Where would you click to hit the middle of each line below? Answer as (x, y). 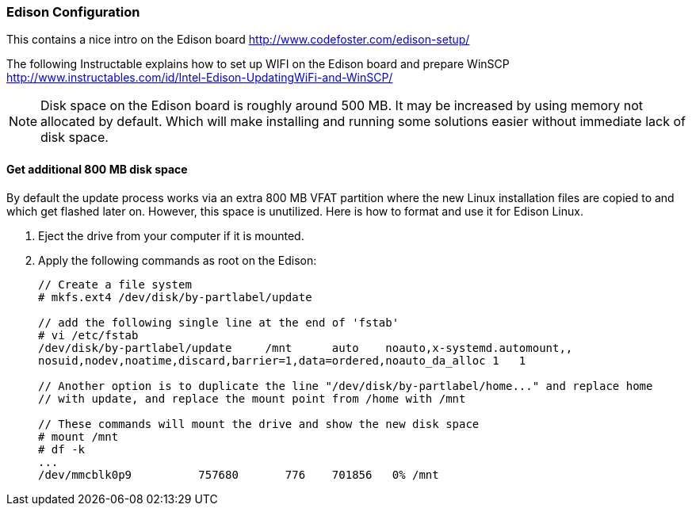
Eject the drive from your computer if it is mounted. (171, 235)
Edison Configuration (73, 12)
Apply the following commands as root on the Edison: (178, 260)
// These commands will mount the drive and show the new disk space (259, 424)
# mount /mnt (78, 436)
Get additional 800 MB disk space (97, 169)
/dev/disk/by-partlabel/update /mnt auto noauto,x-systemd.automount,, (306, 348)
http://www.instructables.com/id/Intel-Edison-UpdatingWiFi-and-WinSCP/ (200, 78)
